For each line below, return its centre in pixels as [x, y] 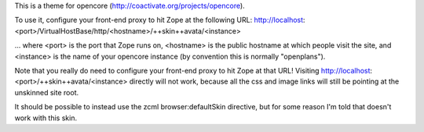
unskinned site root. [46, 92]
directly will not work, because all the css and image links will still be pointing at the [264, 81]
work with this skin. [46, 118]
